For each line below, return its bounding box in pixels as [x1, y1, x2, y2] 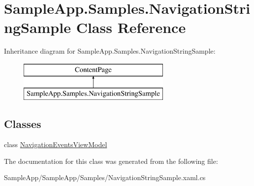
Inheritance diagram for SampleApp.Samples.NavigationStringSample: [4, 46, 216, 56]
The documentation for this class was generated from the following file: [4, 155, 218, 166]
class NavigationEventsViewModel [4, 139, 107, 150]
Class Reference [76, 17, 186, 37]
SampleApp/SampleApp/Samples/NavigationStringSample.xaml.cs [4, 172, 206, 183]
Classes [4, 116, 41, 131]
